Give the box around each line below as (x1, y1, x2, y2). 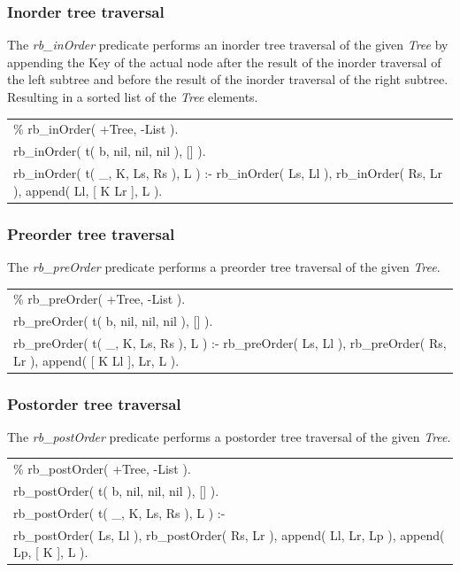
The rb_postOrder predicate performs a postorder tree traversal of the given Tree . (7, 427, 451, 445)
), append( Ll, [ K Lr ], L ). (13, 181, 163, 199)
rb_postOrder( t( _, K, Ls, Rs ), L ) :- (13, 503, 226, 522)
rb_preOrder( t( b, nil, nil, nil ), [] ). (13, 312, 213, 330)
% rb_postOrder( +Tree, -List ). (13, 460, 191, 478)
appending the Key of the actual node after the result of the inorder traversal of (7, 52, 441, 71)
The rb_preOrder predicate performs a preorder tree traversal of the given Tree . (7, 257, 441, 275)
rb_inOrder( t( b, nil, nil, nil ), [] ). (13, 142, 206, 160)
